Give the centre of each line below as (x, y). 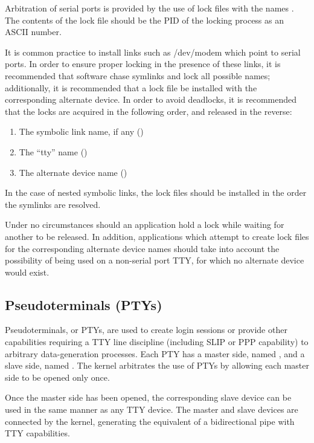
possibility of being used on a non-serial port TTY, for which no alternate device (155, 260)
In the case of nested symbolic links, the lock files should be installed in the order (156, 192)
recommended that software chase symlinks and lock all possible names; (138, 75)
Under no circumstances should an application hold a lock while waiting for (145, 225)
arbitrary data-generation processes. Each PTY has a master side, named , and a (155, 353)
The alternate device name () (73, 172)
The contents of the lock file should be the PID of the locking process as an (144, 20)
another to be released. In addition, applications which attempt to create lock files (157, 236)
